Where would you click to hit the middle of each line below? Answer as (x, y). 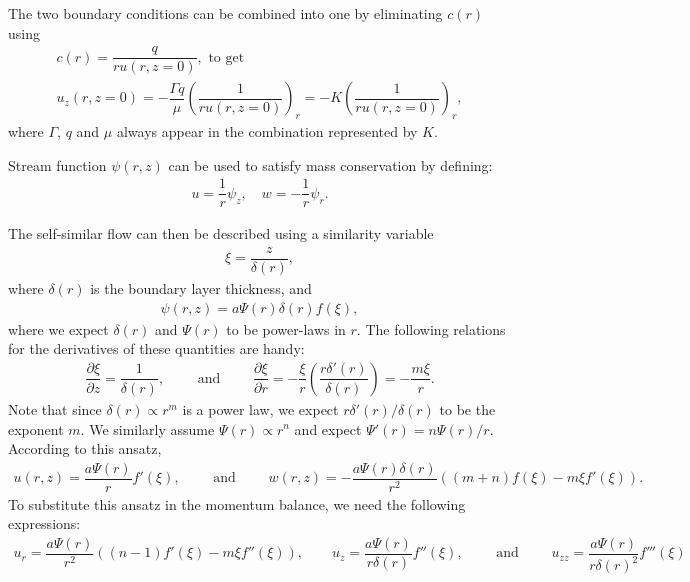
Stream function (57, 164)
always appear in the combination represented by (267, 131)
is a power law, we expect (260, 408)
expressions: (44, 523)
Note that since (55, 408)
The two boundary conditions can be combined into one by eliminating (225, 13)
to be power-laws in (286, 328)
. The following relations (431, 328)
